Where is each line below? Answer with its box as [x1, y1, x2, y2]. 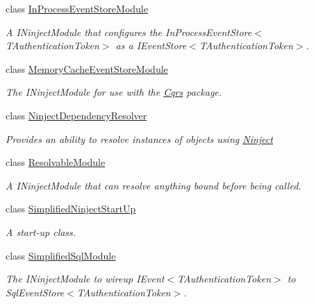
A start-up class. [6, 224, 76, 239]
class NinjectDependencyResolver [6, 108, 147, 122]
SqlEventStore [6, 285, 65, 299]
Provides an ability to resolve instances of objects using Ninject [6, 131, 273, 146]
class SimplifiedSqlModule [6, 248, 116, 262]
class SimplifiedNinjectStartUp [6, 201, 136, 216]
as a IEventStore [115, 38, 187, 53]
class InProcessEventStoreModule [6, 1, 148, 15]
